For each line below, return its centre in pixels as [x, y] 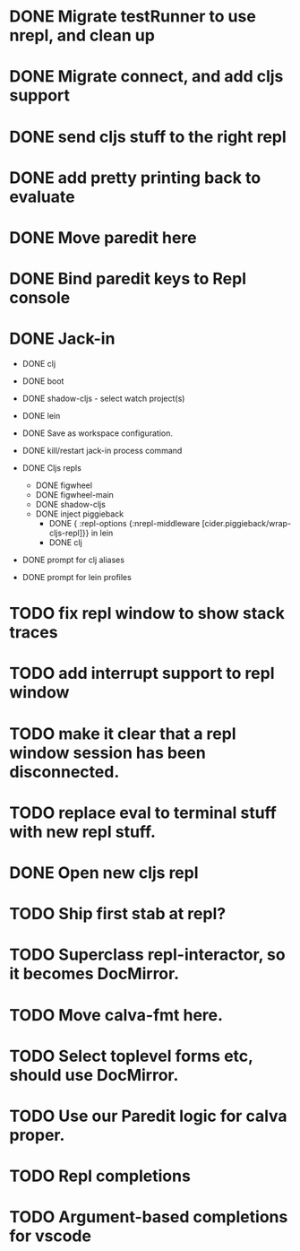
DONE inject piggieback [79, 514]
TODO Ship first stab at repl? [118, 914]
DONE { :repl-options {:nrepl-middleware [124, 524]
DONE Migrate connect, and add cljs [146, 77]
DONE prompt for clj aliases [73, 560]
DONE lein [41, 416]
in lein [102, 533]
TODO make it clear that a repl [123, 734]
